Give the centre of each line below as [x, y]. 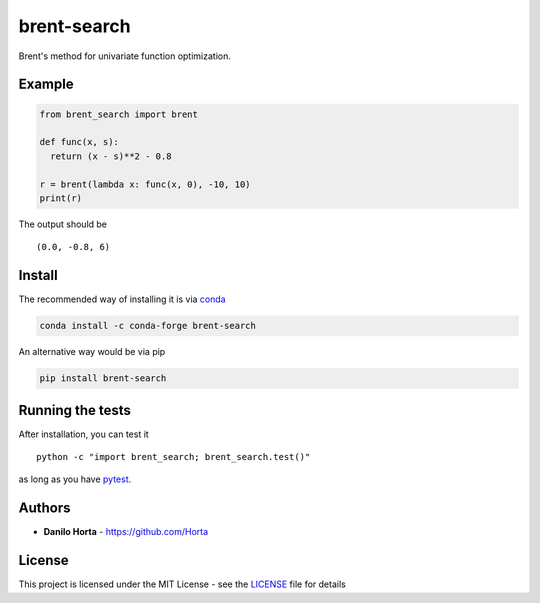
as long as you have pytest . [75, 479]
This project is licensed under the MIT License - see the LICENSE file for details [182, 584]
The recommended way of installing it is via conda [122, 299]
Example [46, 84]
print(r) [61, 198]
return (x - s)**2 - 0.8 [111, 156]
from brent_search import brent [119, 114]
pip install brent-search [103, 378]
